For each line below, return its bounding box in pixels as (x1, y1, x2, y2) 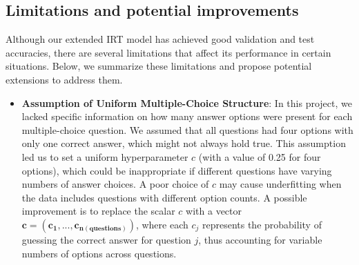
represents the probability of (202, 217, 322, 231)
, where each (135, 217, 188, 231)
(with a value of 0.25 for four (198, 149, 321, 164)
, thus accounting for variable (198, 232, 322, 246)
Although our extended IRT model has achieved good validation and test (6, 32, 315, 46)
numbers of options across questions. (21, 246, 177, 260)
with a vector (186, 204, 242, 218)
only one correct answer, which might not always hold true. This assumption (21, 136, 346, 150)
